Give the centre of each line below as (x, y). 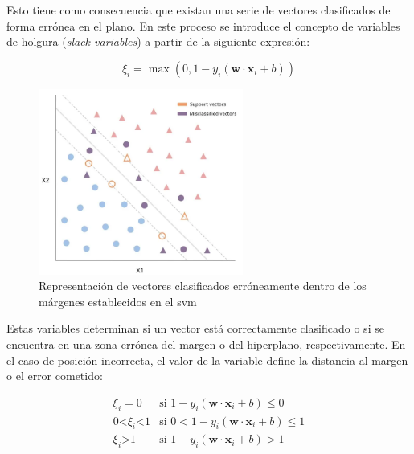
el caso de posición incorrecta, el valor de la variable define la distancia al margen (207, 360)
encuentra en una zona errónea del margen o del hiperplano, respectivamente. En (206, 344)
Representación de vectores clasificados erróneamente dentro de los (203, 286)
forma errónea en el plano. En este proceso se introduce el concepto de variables (203, 25)
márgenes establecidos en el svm (118, 301)
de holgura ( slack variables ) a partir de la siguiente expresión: (158, 41)
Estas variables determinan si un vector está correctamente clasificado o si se (195, 328)
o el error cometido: (55, 376)
